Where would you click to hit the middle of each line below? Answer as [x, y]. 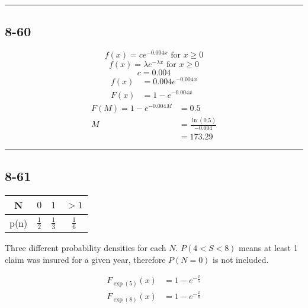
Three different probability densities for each [86, 248]
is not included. [241, 259]
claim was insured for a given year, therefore [85, 259]
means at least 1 [268, 248]
